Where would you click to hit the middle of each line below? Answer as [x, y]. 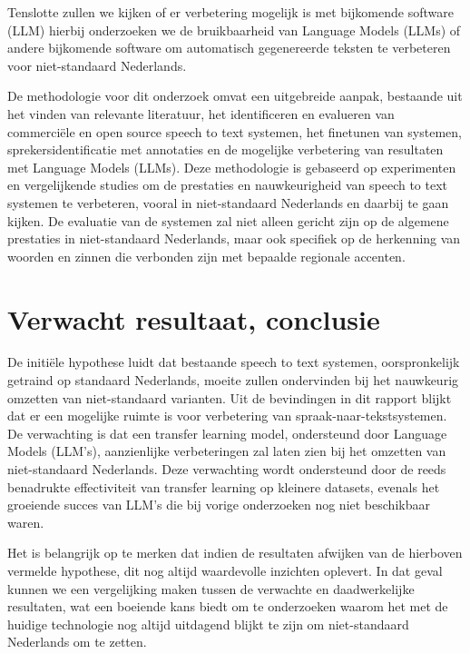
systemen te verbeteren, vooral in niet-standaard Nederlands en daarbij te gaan [228, 202]
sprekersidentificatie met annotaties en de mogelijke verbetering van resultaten [225, 149]
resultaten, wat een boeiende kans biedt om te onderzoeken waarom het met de [228, 606]
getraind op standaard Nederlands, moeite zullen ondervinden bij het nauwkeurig [233, 380]
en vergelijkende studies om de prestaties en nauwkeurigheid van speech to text [228, 185]
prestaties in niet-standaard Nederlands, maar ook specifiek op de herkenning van [234, 238]
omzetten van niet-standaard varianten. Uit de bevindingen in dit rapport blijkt [230, 397]
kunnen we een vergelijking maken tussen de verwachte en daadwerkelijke [211, 588]
